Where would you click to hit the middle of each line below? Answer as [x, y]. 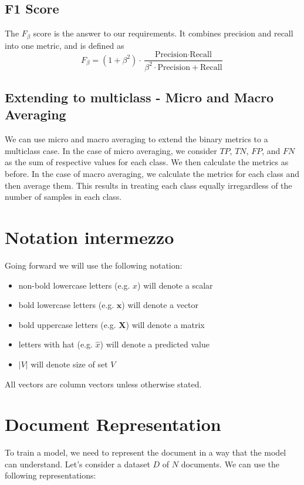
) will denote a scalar [175, 285]
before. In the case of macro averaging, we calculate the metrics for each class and [152, 174]
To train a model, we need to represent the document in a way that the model [146, 452]
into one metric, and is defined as [65, 45]
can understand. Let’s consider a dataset [77, 464]
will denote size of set [69, 364]
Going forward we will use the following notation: [94, 265]
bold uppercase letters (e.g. [67, 324]
